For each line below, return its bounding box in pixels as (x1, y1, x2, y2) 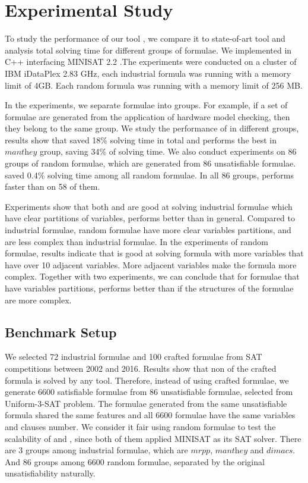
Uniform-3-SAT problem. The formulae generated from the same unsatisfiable (5, 397, 287, 409)
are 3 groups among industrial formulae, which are (5, 444, 188, 456)
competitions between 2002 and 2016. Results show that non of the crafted (5, 362, 277, 374)
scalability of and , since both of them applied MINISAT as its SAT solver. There (5, 432, 301, 444)
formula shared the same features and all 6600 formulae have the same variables (5, 409, 296, 421)
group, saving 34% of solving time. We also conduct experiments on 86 (39, 145, 297, 158)
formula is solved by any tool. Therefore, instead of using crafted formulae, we (5, 374, 289, 386)
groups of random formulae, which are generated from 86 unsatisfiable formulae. (5, 157, 296, 170)
